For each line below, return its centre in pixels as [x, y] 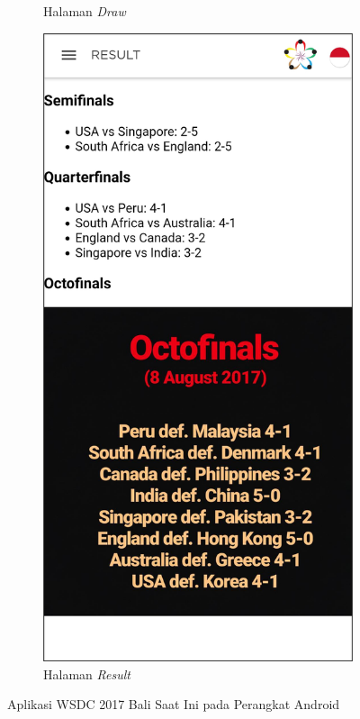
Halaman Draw [85, 11]
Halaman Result [87, 673]
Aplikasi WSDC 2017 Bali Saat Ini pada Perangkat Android [174, 704]
